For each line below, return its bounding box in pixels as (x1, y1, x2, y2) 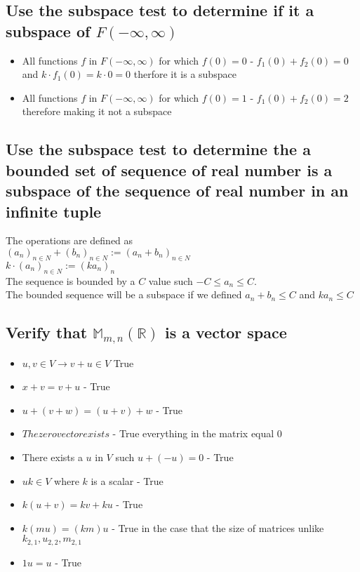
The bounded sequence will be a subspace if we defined (6, 287, 242, 302)
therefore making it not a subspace (22, 104, 172, 119)
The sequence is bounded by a (6, 273, 135, 288)
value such (148, 273, 193, 288)
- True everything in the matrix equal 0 (112, 426, 282, 441)
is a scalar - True (91, 473, 164, 488)
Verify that (6, 321, 88, 343)
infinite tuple (6, 200, 102, 222)
